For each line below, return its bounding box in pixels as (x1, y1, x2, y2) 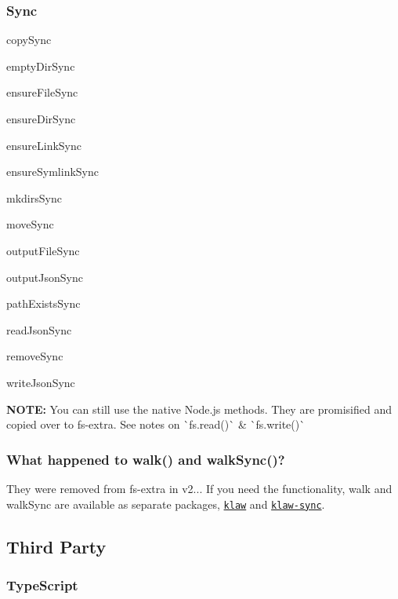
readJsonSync (6, 321, 72, 338)
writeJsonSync (6, 374, 75, 390)
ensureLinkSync (6, 137, 81, 153)
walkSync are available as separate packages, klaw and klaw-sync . (6, 495, 325, 512)
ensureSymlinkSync (6, 163, 99, 180)
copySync (6, 31, 52, 48)
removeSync (6, 348, 63, 364)
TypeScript (6, 575, 78, 594)
